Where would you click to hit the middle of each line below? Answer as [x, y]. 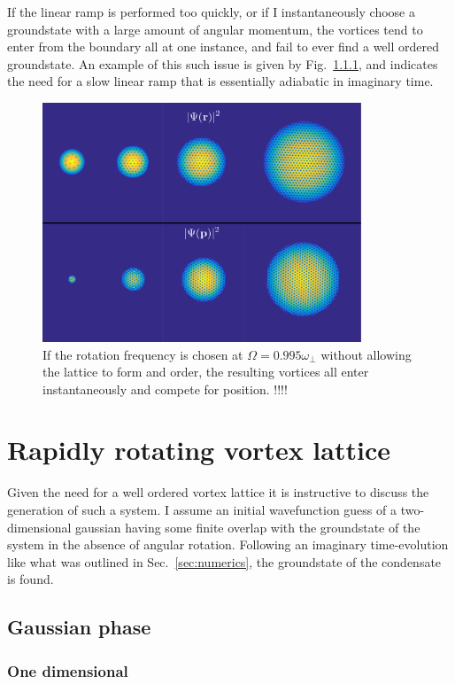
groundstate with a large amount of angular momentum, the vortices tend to [215, 29]
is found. [31, 579]
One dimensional [68, 670]
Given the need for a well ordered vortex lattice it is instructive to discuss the [218, 492]
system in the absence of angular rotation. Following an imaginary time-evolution [228, 544]
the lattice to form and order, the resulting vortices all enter [206, 372]
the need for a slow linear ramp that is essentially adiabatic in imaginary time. [220, 81]
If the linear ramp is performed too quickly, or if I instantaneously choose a [211, 12]
